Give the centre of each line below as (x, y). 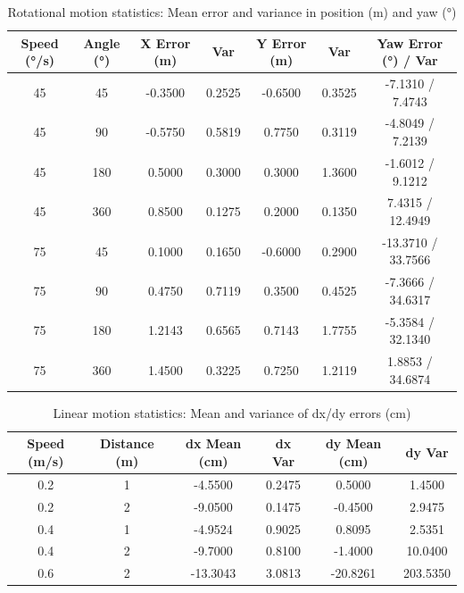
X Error (166, 42)
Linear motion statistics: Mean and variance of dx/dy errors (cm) (232, 412)
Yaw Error (410, 42)
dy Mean (353, 443)
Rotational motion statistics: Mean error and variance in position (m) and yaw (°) (232, 12)
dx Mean (213, 443)
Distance (127, 443)
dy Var (427, 452)
